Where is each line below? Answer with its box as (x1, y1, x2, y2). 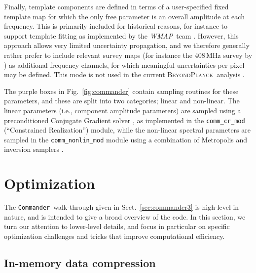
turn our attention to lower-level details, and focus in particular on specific (4, 221, 230, 231)
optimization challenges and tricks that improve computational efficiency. (4, 231, 225, 241)
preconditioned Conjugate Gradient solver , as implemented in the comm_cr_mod (4, 115, 245, 125)
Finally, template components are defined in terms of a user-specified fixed (4, 1, 229, 11)
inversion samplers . (4, 144, 64, 154)
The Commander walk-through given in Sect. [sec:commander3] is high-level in (4, 202, 239, 212)
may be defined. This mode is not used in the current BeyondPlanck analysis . (4, 69, 245, 80)
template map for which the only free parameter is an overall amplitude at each (4, 11, 245, 21)
